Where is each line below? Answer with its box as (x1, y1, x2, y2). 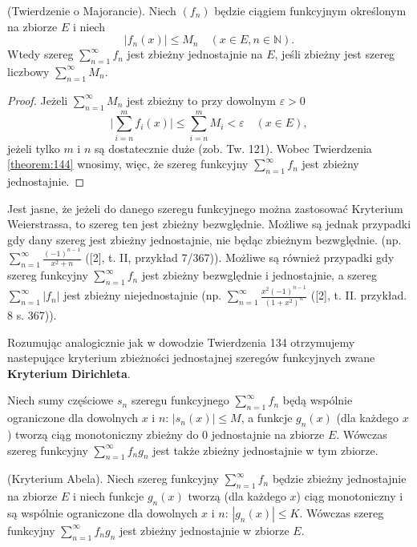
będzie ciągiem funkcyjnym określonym (214, 2, 407, 18)
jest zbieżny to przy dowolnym (126, 91, 276, 108)
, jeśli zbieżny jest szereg (274, 46, 395, 62)
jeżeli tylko (7, 139, 60, 156)
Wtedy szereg (7, 46, 74, 62)
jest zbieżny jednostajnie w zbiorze (119, 521, 289, 538)
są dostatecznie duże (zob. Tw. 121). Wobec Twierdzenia (94, 139, 372, 156)
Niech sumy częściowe (7, 392, 114, 408)
